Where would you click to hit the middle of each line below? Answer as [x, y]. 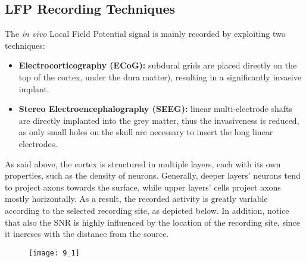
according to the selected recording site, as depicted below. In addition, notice [147, 210]
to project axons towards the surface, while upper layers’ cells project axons [143, 187]
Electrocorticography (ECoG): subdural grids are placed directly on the [158, 65]
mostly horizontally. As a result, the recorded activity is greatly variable [136, 199]
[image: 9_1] [54, 253]
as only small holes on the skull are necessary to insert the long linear [146, 132]
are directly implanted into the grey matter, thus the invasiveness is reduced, [159, 120]
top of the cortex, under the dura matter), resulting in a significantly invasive [160, 77]
